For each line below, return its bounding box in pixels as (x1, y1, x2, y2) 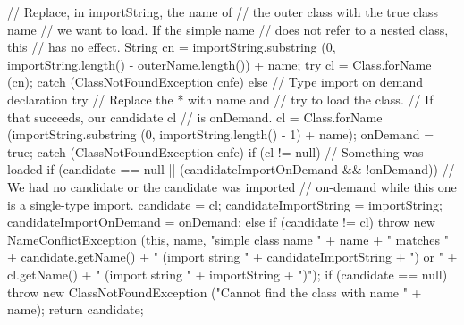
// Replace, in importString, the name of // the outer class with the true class (7, 3, 439, 21)
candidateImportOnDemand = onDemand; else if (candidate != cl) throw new (7, 212, 435, 231)
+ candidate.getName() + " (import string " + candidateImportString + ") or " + (7, 247, 458, 266)
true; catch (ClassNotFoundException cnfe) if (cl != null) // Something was (7, 142, 424, 161)
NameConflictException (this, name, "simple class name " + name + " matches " (7, 229, 449, 248)
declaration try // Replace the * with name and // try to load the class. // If (7, 89, 434, 108)
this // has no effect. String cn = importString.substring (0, (7, 37, 336, 56)
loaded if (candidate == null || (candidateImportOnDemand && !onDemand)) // (7, 160, 455, 179)
